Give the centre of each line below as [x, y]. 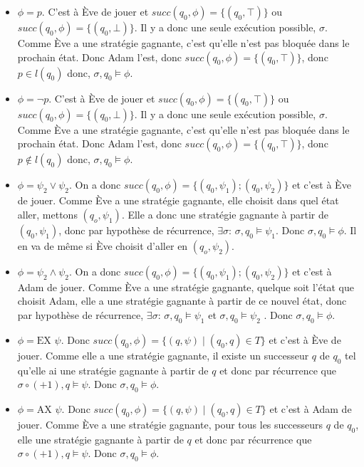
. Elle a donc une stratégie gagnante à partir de [225, 214]
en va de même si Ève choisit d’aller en [103, 245]
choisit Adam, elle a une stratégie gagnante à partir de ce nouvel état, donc [182, 301]
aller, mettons [47, 214]
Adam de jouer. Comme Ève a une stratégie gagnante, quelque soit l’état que [186, 287]
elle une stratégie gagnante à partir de [100, 439]
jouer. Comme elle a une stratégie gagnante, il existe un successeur [163, 355]
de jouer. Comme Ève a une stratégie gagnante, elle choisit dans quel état [178, 200]
